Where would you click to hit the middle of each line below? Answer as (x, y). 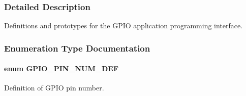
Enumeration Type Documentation (77, 48)
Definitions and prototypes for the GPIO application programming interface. (124, 26)
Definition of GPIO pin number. (54, 88)
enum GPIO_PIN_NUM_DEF (61, 68)
